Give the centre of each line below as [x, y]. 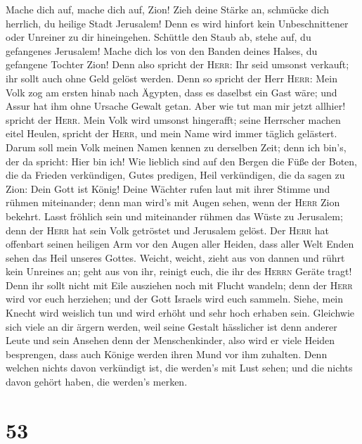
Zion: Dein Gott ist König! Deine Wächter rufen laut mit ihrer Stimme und [168, 188]
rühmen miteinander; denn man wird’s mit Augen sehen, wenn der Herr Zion [173, 202]
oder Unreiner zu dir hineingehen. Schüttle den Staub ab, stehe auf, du [159, 37]
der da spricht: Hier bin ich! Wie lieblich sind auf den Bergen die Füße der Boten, [181, 161]
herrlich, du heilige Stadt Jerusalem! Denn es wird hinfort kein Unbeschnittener [177, 23]
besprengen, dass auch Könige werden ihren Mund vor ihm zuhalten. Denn [167, 354]
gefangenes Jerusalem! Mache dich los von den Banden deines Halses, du [162, 50]
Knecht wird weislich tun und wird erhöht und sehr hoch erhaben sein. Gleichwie [180, 313]
